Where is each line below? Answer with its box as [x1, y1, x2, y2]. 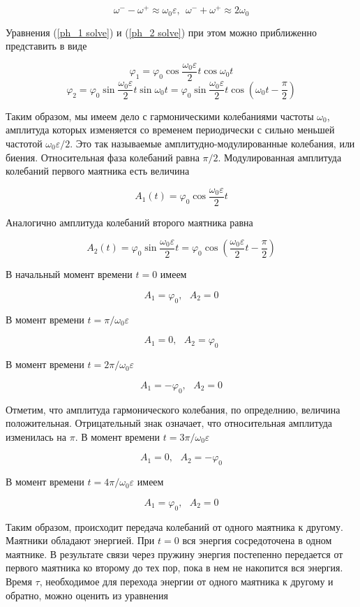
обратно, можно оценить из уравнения [6, 587, 168, 602]
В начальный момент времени [6, 267, 133, 281]
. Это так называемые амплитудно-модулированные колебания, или [70, 136, 355, 150]
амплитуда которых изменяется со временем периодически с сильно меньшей [6, 122, 335, 137]
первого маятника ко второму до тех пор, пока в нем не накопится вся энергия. [6, 560, 343, 575]
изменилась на [6, 429, 67, 444]
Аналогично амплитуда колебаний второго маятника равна [6, 214, 253, 229]
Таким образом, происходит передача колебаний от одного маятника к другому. [6, 519, 343, 534]
